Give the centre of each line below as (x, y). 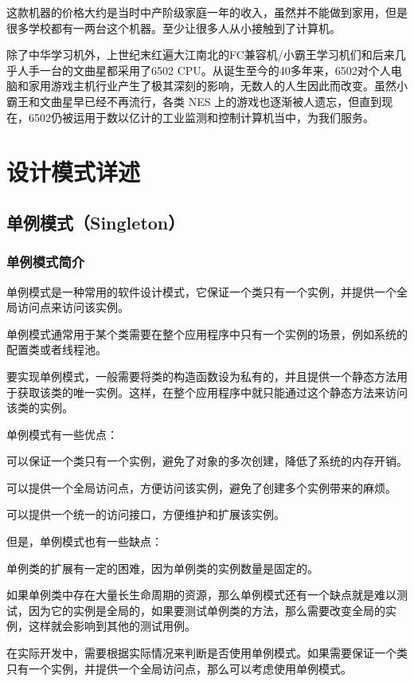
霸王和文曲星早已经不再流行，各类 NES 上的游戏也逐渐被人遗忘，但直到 (194, 101)
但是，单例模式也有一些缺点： (84, 541)
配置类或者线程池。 (57, 349)
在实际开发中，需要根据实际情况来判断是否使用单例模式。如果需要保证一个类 (207, 653)
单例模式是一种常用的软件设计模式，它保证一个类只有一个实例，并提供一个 (201, 291)
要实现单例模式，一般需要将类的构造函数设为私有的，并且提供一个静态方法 (201, 376)
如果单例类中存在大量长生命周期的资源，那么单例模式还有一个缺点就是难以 (201, 595)
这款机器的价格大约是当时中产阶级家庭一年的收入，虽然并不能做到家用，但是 (207, 12)
